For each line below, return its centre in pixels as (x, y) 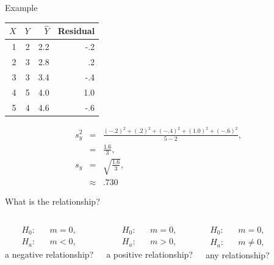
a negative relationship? (49, 254)
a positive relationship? (150, 254)
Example (21, 7)
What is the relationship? (52, 201)
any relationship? (237, 255)
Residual (76, 31)
